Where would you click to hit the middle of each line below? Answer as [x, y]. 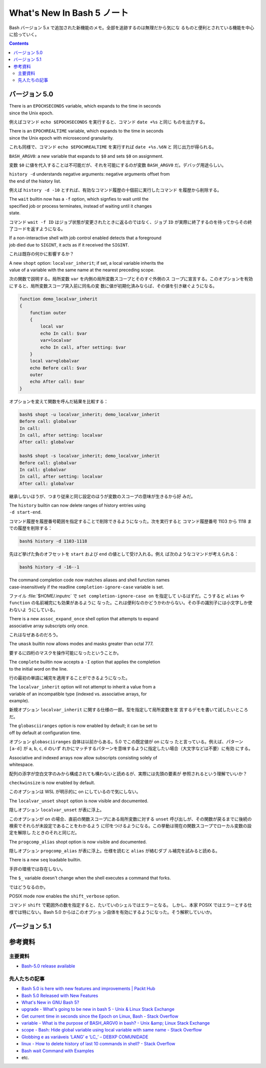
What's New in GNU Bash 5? [50, 1002]
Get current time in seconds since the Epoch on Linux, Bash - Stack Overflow [100, 1016]
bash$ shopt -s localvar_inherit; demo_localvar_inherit [90, 456]
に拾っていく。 [24, 34]
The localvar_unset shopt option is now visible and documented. [79, 801]
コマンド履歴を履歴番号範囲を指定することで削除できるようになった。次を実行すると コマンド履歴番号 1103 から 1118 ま [131, 521]
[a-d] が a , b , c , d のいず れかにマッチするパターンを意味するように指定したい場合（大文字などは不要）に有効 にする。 [131, 748]
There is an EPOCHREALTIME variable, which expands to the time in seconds [86, 131]
